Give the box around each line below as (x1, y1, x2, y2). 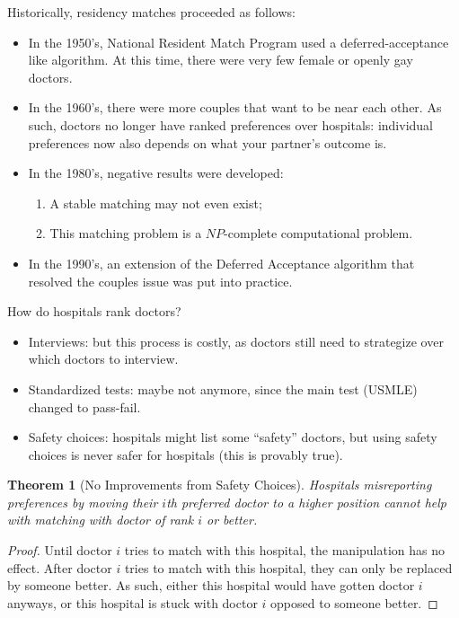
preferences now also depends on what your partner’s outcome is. (28, 133, 387, 152)
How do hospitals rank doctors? (7, 302, 181, 321)
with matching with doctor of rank (7, 510, 194, 529)
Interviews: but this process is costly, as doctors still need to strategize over (28, 331, 444, 350)
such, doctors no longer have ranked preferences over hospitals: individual (28, 115, 433, 134)
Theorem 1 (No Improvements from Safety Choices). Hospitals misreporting (7, 475, 432, 494)
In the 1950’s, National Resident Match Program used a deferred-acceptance (28, 32, 449, 51)
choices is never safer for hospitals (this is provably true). (28, 445, 343, 463)
